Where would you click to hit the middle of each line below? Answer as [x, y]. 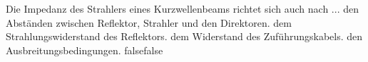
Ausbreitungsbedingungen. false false [85, 50]
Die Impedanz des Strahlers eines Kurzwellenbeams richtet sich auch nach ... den [182, 8]
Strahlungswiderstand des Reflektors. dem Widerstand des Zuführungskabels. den [184, 36]
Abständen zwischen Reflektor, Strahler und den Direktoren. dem [149, 22]
